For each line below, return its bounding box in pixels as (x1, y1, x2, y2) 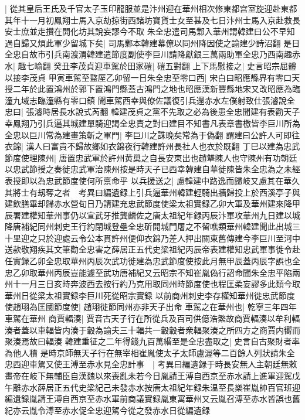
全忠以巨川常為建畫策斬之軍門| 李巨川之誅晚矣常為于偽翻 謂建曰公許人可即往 (5, 128, 300, 141)
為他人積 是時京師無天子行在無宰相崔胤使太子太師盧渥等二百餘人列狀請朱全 (5, 346, 295, 358)
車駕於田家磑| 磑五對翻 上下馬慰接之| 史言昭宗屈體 (103, 59, 297, 71)
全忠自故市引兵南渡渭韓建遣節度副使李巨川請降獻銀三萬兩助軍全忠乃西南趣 (5, 48, 292, 60)
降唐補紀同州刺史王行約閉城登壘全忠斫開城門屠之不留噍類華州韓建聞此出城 (5, 220, 292, 233)
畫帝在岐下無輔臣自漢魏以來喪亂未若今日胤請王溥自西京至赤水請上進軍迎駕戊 (5, 370, 300, 381)
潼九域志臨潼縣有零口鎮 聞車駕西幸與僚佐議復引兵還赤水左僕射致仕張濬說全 (5, 94, 295, 106)
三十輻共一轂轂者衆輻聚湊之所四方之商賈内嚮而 (119, 323, 300, 336)
